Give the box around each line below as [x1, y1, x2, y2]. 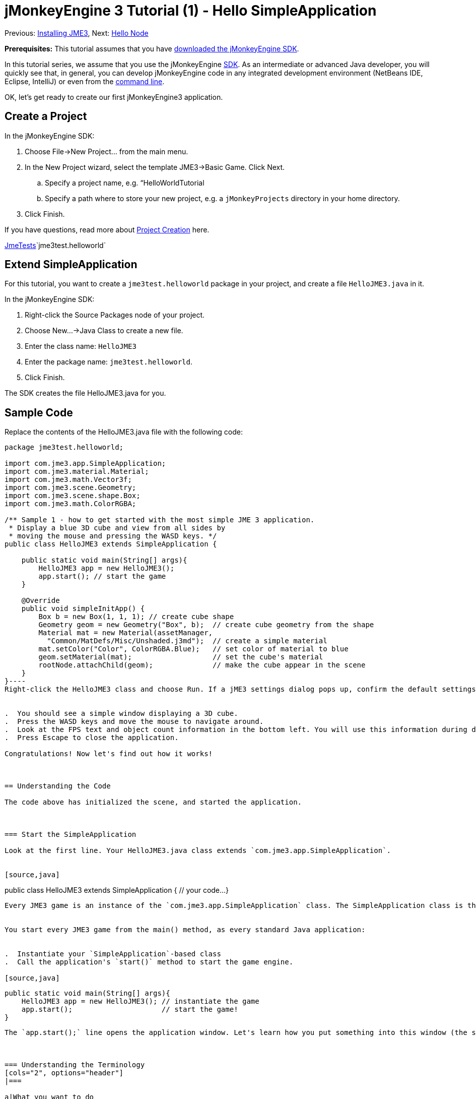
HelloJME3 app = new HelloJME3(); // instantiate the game [21, 997, 259, 1006]
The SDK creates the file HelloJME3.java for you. [5, 389, 166, 398]
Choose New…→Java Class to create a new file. [25, 326, 183, 335]
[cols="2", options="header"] [5, 1069, 124, 1077]
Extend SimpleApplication [5, 258, 138, 271]
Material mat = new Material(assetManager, [38, 629, 213, 637]
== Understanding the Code [5, 782, 111, 790]
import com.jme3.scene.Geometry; [5, 483, 137, 492]
